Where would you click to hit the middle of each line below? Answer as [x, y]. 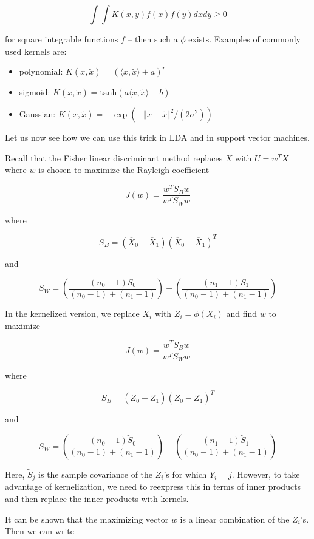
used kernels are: [36, 51]
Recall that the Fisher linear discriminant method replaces [114, 158]
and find [242, 314]
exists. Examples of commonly [244, 39]
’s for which [185, 474]
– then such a [153, 39]
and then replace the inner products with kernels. [97, 498]
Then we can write [39, 531]
